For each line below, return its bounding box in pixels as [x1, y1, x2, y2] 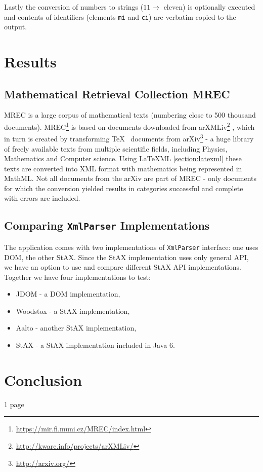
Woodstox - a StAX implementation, [16, 305, 130, 316]
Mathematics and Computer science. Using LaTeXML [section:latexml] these [4, 153, 242, 164]
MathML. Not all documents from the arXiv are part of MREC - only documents [4, 173, 257, 184]
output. [4, 21, 27, 32]
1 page [4, 398, 24, 409]
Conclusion [4, 369, 82, 390]
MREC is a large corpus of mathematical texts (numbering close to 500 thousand [4, 110, 256, 120]
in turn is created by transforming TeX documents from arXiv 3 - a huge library [4, 132, 254, 143]
